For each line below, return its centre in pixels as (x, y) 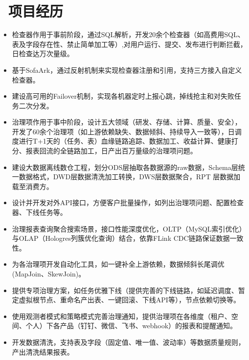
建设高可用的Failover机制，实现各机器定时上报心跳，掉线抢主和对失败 (123, 96)
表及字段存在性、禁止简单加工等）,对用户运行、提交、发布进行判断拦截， (129, 44)
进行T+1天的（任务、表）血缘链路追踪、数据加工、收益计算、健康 (125, 141)
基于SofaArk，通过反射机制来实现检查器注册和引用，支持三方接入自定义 (127, 70)
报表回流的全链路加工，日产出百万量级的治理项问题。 (111, 151)
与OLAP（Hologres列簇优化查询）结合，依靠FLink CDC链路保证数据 (121, 238)
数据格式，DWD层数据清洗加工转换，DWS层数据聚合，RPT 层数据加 (130, 177)
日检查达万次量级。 (43, 53)
